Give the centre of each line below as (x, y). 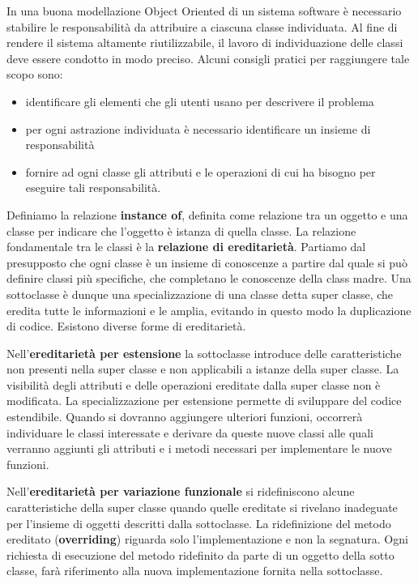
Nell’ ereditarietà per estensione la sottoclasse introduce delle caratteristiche (204, 353)
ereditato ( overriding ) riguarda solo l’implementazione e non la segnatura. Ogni (207, 539)
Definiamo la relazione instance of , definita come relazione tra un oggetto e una (207, 214)
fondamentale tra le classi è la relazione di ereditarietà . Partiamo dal (186, 247)
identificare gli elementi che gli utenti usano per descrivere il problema (200, 101)
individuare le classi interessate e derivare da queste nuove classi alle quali (190, 432)
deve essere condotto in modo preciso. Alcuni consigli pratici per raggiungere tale (208, 58)
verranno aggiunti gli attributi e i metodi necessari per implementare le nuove (199, 448)
